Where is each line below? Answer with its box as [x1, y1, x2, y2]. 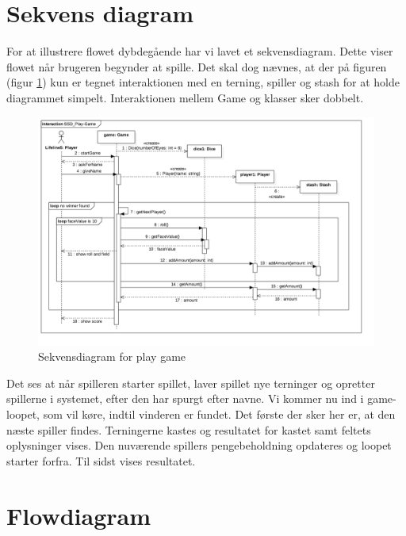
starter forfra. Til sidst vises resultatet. [6, 452, 196, 469]
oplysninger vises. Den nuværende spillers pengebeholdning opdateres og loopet [6, 437, 392, 454]
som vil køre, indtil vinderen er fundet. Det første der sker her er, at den [43, 406, 396, 423]
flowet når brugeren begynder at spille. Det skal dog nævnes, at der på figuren [6, 58, 387, 75]
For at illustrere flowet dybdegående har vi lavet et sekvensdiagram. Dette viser [6, 43, 393, 59]
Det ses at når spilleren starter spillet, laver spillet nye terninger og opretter [6, 374, 375, 391]
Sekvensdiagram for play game [38, 348, 186, 365]
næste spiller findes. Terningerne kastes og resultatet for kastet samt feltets [6, 421, 371, 438]
